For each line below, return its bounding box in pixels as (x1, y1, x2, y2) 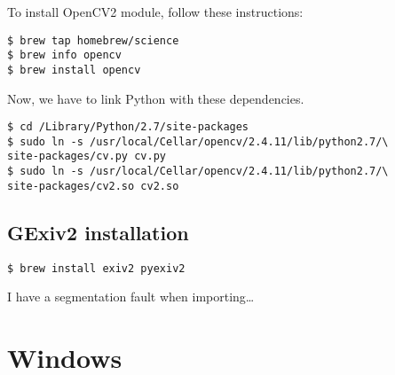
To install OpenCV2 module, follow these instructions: (7, 3, 304, 20)
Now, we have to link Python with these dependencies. (7, 89, 304, 107)
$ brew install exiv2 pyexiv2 (7, 262, 186, 275)
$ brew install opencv (7, 63, 141, 76)
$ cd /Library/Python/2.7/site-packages (7, 121, 249, 134)
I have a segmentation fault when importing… (7, 287, 255, 306)
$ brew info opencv (7, 49, 122, 62)
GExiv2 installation (7, 218, 189, 246)
